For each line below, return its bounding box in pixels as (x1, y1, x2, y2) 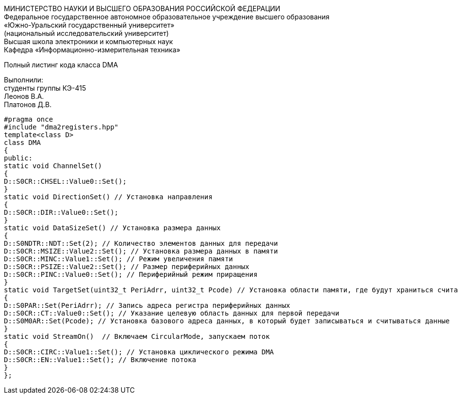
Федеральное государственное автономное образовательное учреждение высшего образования (4, 13, 330, 21)
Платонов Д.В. (4, 100, 52, 109)
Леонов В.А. (4, 92, 44, 100)
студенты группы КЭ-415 (4, 84, 86, 92)
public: (4, 154, 33, 162)
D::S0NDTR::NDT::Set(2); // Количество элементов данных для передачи (4, 239, 278, 247)
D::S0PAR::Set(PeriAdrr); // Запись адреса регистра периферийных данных (4, 302, 291, 309)
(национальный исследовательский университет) (4, 29, 169, 37)
